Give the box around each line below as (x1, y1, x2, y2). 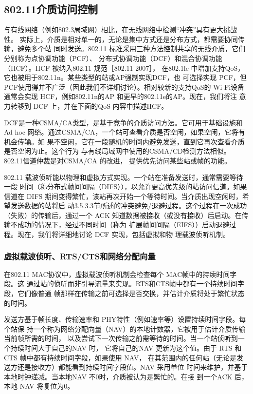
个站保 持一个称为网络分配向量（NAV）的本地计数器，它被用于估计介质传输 (4, 323, 246, 334)
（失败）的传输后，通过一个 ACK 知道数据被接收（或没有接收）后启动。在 (4, 210, 242, 220)
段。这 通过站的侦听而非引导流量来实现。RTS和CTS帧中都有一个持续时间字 (4, 278, 244, 289)
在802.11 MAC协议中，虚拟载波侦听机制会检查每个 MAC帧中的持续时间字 (4, 269, 237, 279)
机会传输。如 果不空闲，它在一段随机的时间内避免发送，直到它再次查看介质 (4, 136, 245, 146)
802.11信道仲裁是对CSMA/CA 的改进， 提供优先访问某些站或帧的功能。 (4, 155, 232, 165)
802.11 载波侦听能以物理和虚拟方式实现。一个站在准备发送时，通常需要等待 (4, 172, 243, 182)
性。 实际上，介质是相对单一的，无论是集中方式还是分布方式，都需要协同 (4, 34, 238, 44)
